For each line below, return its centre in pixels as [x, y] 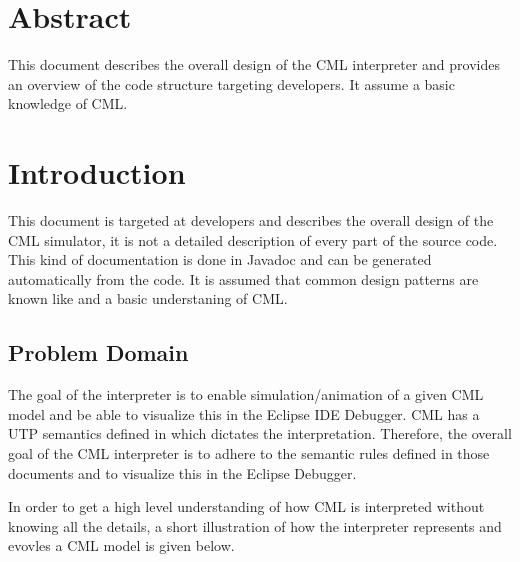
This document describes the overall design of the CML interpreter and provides [254, 64]
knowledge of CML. [68, 103]
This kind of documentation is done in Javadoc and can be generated [220, 259]
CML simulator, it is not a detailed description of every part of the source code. [253, 239]
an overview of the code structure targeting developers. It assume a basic [231, 83]
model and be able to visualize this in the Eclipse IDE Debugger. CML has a [244, 413]
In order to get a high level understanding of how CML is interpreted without [246, 506]
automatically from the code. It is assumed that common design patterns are [243, 278]
